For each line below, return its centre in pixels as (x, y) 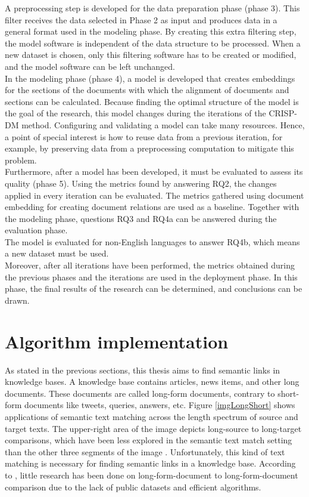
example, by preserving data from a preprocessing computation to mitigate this (149, 148)
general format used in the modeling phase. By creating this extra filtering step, (151, 31)
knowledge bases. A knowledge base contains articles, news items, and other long (152, 382)
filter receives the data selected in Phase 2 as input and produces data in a (141, 19)
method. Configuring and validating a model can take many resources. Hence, (163, 124)
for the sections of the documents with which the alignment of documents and (147, 90)
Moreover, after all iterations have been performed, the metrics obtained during (150, 265)
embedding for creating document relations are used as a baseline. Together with (152, 207)
